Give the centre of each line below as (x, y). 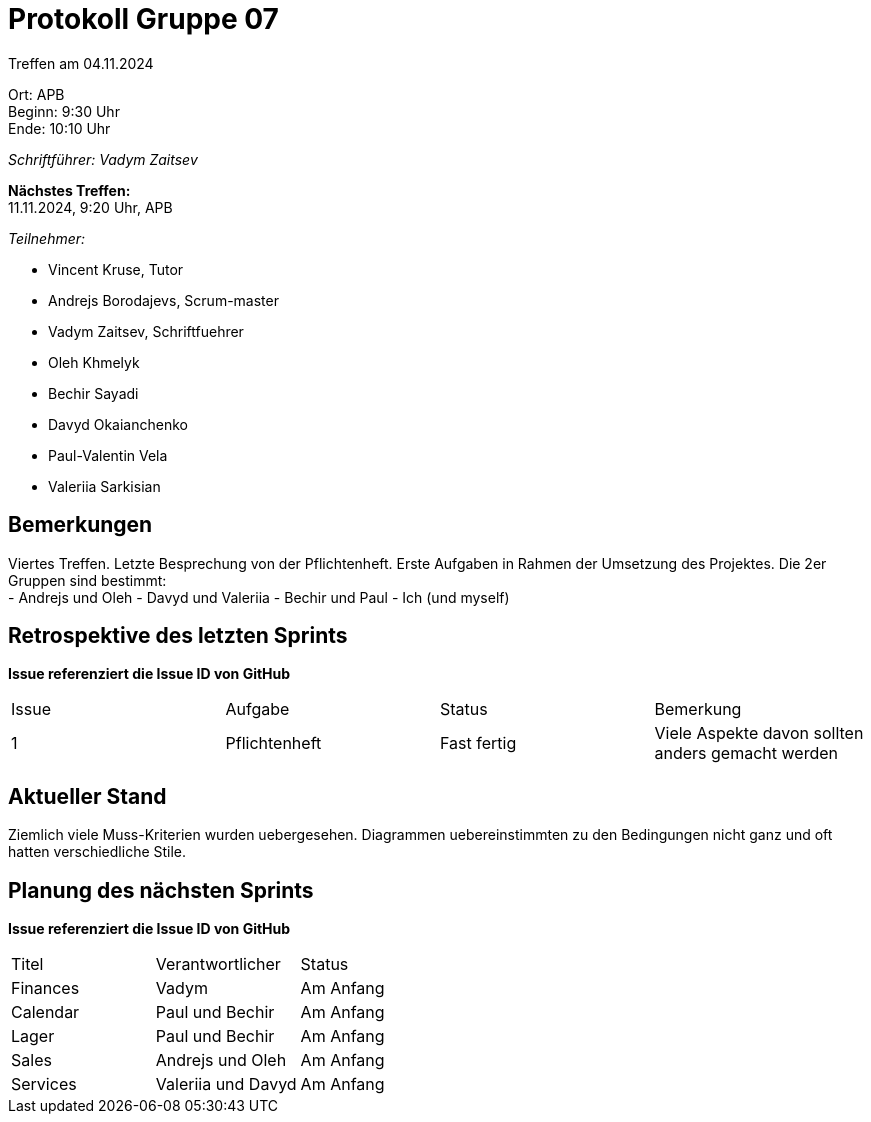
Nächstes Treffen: (69, 190)
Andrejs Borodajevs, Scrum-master (163, 300)
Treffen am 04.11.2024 (81, 63)
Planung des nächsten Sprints (161, 890)
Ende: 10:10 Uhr (59, 128)
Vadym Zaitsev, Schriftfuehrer (146, 331)
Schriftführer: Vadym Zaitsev (103, 159)
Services (44, 1084)
